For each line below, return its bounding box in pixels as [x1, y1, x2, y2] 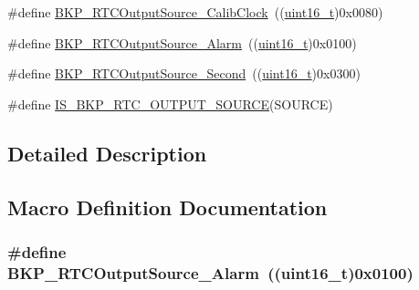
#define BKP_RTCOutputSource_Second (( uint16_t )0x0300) [7, 64, 361, 83]
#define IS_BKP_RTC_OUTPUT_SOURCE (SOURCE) [7, 94, 333, 113]
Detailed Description [7, 139, 207, 167]
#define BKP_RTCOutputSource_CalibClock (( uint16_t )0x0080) [7, 3, 383, 21]
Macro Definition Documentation [7, 192, 328, 221]
